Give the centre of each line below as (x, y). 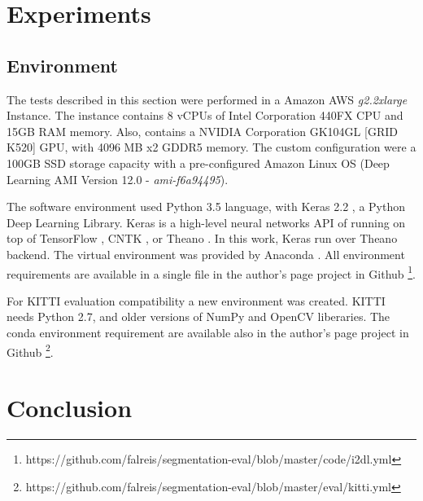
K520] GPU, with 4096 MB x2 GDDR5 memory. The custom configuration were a (211, 147)
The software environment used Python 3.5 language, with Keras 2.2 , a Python (206, 207)
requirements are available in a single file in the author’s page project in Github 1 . (211, 272)
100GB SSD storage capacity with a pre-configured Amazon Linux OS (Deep (198, 163)
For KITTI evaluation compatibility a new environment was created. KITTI (196, 300)
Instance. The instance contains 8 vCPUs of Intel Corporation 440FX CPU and (205, 115)
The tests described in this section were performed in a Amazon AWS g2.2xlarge (207, 99)
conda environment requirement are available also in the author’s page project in (208, 332)
